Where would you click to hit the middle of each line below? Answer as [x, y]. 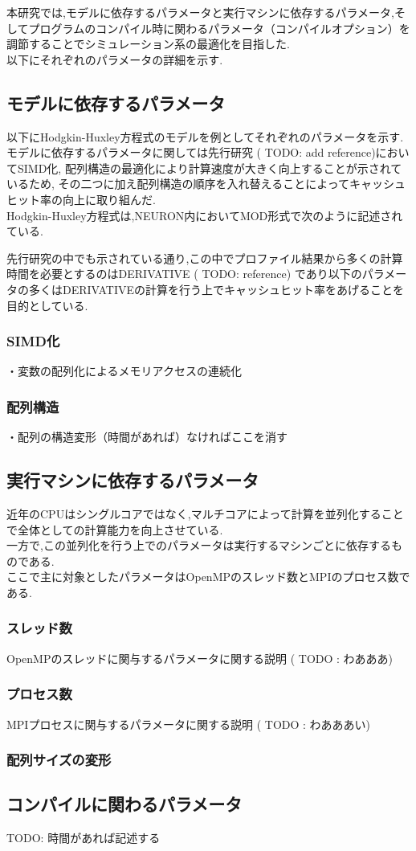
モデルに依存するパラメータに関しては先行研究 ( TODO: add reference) [191, 152]
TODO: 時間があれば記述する [84, 838]
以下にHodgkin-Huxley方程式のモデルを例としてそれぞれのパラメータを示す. [205, 136]
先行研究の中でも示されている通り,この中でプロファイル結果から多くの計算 [205, 258]
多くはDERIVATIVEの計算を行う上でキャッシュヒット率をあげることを [216, 289]
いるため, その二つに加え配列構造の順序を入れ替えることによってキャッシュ [206, 184]
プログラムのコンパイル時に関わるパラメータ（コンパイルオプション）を [219, 28]
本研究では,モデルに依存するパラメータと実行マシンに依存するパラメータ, [200, 12]
